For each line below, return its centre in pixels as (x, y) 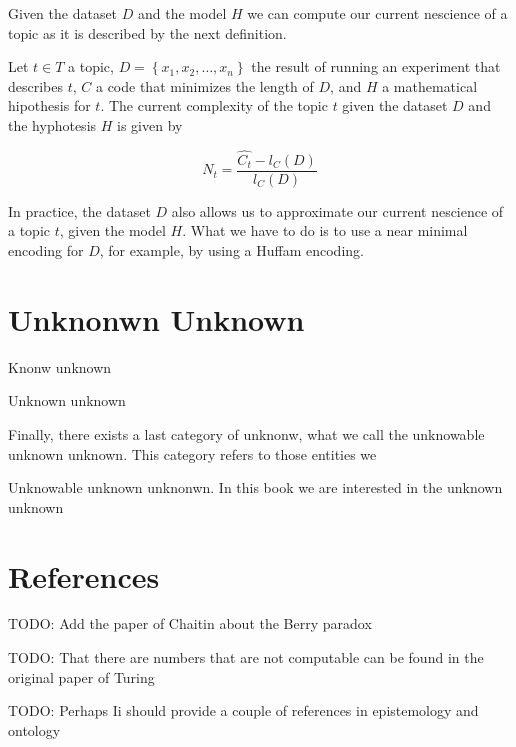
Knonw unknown (60, 366)
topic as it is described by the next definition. (147, 32)
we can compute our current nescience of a (377, 13)
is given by (150, 124)
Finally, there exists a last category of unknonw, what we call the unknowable (246, 433)
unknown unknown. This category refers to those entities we (192, 453)
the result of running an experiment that (376, 66)
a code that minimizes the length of (204, 85)
